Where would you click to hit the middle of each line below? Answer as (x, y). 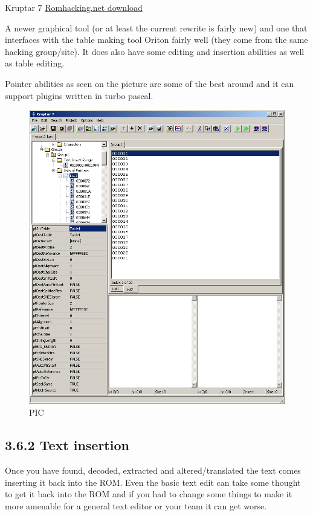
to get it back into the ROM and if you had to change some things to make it (149, 494)
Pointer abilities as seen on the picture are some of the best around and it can (150, 83)
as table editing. (35, 63)
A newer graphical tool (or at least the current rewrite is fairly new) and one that (156, 27)
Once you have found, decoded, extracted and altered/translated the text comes (153, 470)
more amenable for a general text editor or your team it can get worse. (136, 506)
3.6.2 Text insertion (67, 445)
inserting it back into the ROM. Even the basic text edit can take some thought (153, 482)
